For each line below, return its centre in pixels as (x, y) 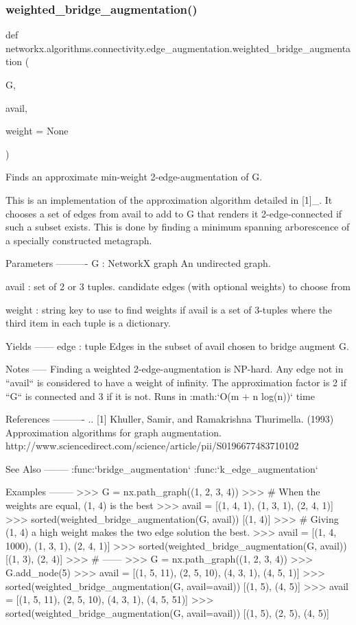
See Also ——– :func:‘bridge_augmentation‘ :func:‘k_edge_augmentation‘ (162, 468)
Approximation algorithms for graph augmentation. (114, 432)
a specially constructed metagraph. (79, 240)
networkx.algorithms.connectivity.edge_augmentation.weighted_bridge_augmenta (178, 48)
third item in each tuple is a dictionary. (88, 323)
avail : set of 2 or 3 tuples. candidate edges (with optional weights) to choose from (178, 286)
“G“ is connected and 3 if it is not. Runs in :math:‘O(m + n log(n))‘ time (160, 396)
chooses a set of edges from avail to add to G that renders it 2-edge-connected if (174, 213)
